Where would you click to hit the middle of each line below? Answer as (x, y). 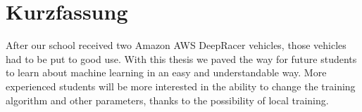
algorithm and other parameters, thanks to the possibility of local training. (167, 100)
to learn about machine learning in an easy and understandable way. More (166, 72)
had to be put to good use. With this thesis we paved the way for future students (181, 58)
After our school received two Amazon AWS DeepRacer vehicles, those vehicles (176, 45)
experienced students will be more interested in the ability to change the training (181, 86)
